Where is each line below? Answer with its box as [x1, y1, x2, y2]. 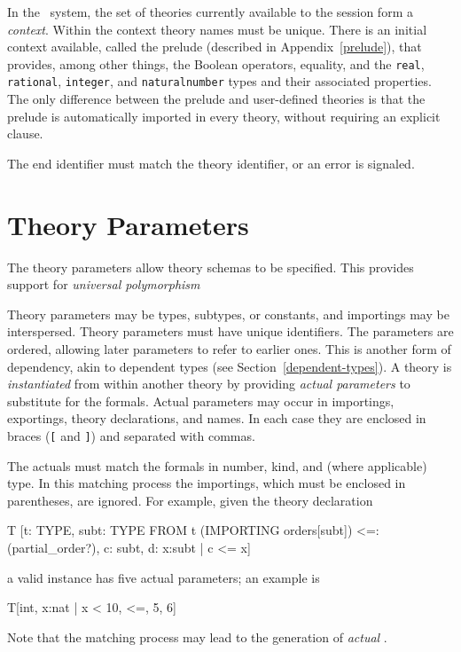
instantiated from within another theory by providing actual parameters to [7, 374, 410, 393]
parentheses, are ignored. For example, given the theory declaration [7, 491, 373, 509]
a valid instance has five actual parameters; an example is [7, 568, 320, 586]
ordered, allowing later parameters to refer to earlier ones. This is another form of [7, 339, 451, 357]
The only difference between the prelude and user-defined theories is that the [7, 90, 426, 108]
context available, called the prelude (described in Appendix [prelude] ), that [7, 37, 422, 56]
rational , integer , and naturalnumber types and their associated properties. [7, 72, 432, 90]
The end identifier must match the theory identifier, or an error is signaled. [7, 153, 415, 172]
